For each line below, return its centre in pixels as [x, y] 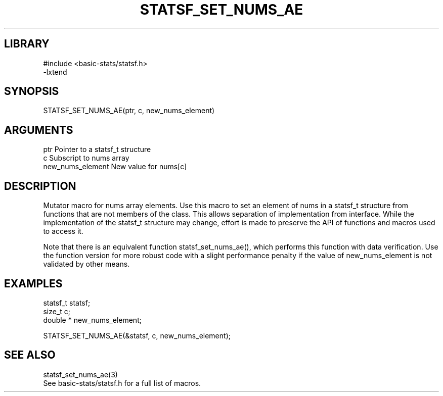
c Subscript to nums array [86, 158]
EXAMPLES [33, 283]
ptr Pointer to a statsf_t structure [97, 150]
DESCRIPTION [40, 186]
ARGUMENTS [39, 130]
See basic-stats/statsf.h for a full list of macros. [122, 383]
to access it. [63, 231]
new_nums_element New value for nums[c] [115, 167]
